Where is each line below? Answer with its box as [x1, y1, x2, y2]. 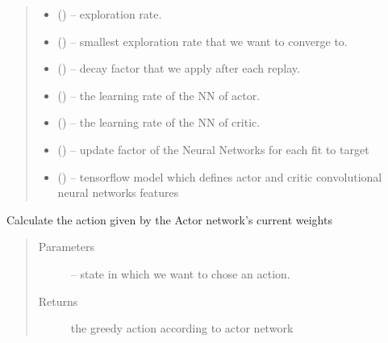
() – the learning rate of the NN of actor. [57, 86, 261, 103]
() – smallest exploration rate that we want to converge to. [57, 32, 348, 49]
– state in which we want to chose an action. [70, 265, 290, 282]
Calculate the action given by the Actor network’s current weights [6, 211, 332, 228]
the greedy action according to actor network [70, 320, 294, 337]
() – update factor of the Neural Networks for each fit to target [57, 140, 369, 157]
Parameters [38, 238, 94, 255]
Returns [38, 292, 78, 309]
